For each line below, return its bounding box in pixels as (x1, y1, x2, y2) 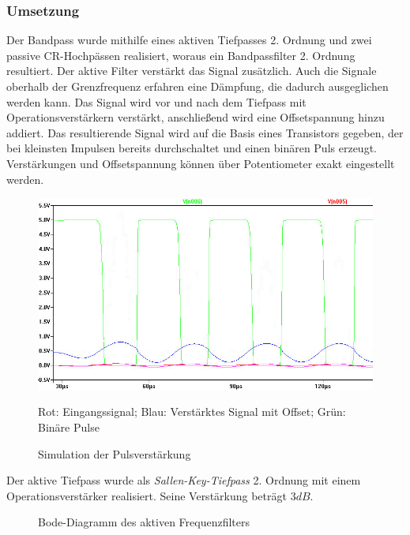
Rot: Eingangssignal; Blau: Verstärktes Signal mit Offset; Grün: (38, 403, 346, 420)
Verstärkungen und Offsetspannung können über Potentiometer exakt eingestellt (6, 155, 395, 171)
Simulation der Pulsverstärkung (38, 445, 191, 462)
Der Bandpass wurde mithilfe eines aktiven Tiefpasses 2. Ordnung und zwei (6, 32, 372, 48)
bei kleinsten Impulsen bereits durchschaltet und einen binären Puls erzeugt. (6, 140, 377, 156)
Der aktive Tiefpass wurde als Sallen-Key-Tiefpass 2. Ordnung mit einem (6, 472, 361, 488)
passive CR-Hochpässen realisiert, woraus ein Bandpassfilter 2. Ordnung (6, 47, 355, 63)
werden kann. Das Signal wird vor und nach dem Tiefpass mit (6, 93, 307, 110)
